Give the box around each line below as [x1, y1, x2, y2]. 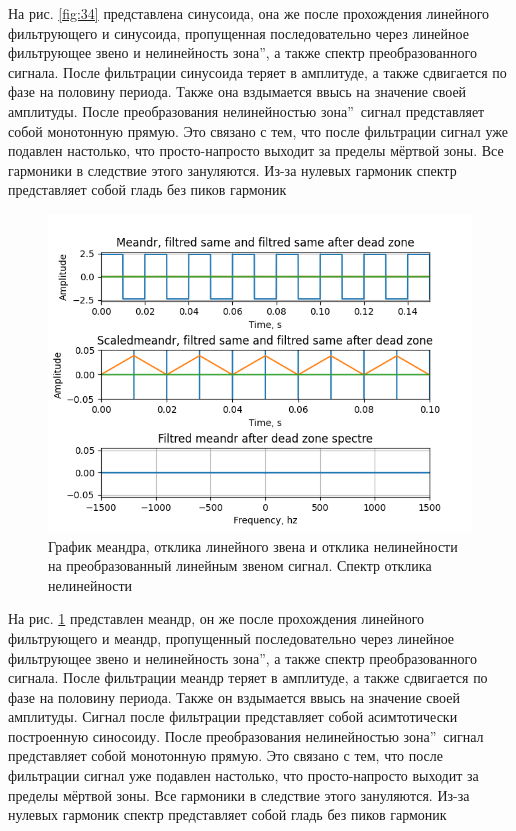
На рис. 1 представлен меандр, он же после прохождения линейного [8, 608, 425, 629]
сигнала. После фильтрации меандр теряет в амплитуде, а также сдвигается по [8, 667, 488, 688]
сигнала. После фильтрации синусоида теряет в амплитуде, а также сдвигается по [8, 61, 507, 82]
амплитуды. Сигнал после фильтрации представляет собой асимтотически [8, 706, 458, 727]
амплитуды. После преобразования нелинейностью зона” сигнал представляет [8, 100, 485, 121]
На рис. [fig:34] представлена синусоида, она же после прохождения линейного [8, 3, 490, 23]
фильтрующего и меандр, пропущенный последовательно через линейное [8, 627, 455, 648]
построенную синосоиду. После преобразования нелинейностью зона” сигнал [8, 725, 484, 746]
